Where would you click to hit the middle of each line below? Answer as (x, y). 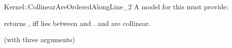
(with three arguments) (40, 39)
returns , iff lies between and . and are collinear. (77, 23)
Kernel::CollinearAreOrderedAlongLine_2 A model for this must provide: (116, 6)
